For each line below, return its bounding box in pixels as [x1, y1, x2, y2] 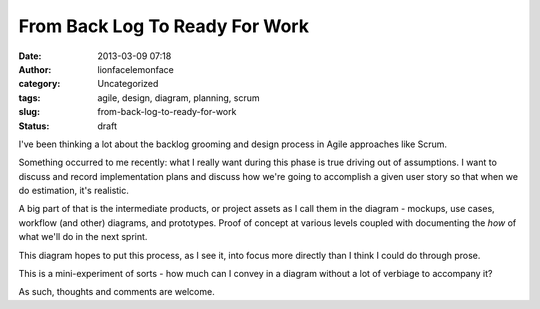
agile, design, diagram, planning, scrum [97, 91, 260, 104]
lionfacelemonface [97, 63, 174, 75]
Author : [18, 63, 52, 75]
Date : [18, 50, 42, 62]
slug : [18, 106, 40, 118]
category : [18, 78, 61, 90]
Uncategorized [97, 78, 159, 90]
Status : [18, 120, 50, 132]
